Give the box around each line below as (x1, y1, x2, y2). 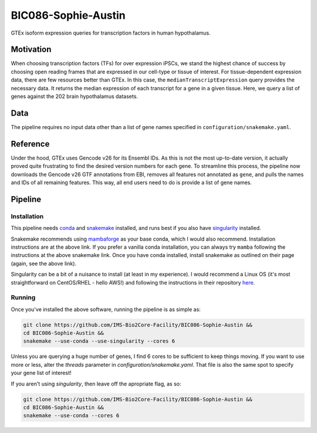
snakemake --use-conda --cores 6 (23, 412, 120, 419)
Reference (11, 138, 50, 149)
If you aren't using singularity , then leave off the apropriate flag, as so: (11, 380, 181, 387)
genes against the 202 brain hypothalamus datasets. (11, 93, 138, 100)
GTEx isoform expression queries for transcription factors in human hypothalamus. (11, 29, 211, 36)
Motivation (11, 45, 52, 55)
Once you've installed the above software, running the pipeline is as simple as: (11, 306, 201, 313)
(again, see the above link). (11, 260, 76, 267)
